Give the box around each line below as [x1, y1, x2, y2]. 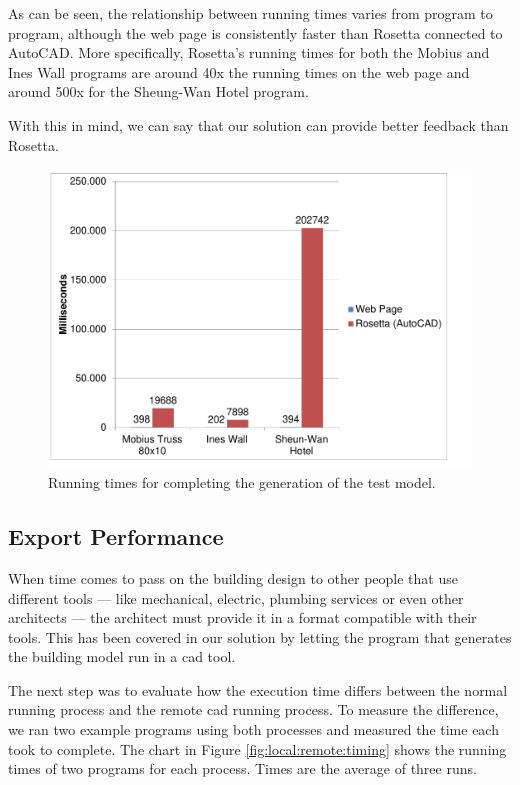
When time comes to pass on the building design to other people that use [8, 567, 458, 588]
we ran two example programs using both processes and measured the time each [8, 719, 499, 740]
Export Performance [8, 521, 224, 552]
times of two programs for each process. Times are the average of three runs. [8, 758, 477, 779]
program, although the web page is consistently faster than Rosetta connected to [8, 22, 503, 43]
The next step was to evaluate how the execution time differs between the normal [8, 679, 508, 700]
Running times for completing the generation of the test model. [48, 472, 436, 493]
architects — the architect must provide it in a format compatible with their [8, 607, 477, 628]
